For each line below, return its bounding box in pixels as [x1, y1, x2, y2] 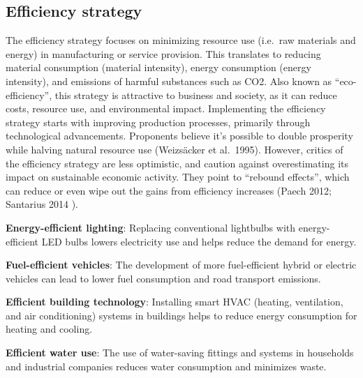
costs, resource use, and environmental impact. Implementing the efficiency [6, 101, 326, 116]
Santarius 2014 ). [6, 197, 78, 211]
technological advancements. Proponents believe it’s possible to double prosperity [6, 128, 353, 143]
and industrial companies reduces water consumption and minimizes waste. [6, 358, 327, 373]
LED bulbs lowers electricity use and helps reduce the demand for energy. [41, 234, 357, 248]
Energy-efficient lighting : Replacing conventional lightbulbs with [6, 220, 296, 234]
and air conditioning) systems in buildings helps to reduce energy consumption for [6, 308, 357, 322]
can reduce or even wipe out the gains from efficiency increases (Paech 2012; [6, 183, 332, 197]
